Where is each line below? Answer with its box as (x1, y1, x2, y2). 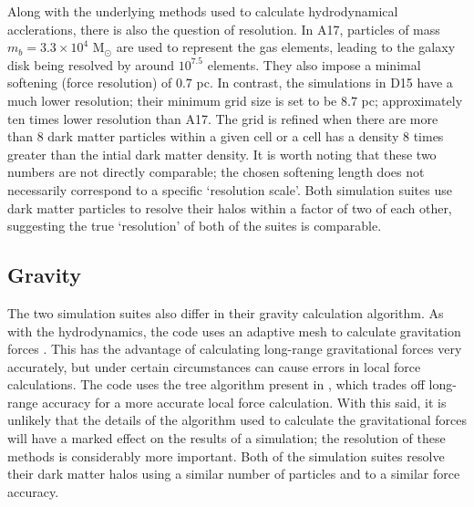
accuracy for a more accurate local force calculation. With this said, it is (42, 392, 447, 411)
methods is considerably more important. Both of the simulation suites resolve (7, 446, 445, 465)
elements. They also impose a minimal (207, 55, 421, 74)
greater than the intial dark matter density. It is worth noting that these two (7, 144, 437, 163)
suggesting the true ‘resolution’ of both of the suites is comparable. (7, 216, 382, 235)
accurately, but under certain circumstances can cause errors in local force (7, 357, 421, 376)
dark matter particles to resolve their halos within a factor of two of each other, (7, 198, 452, 217)
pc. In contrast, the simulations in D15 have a (196, 73, 453, 92)
